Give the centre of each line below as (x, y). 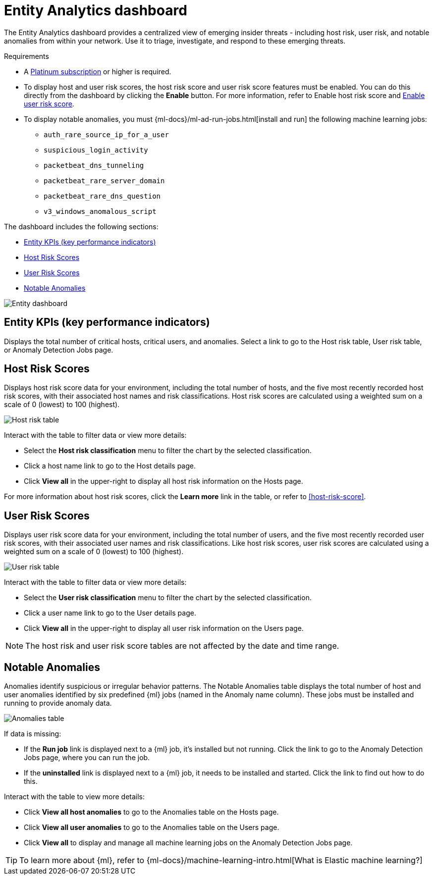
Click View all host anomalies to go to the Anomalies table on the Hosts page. (151, 812)
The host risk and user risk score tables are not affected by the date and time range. (182, 646)
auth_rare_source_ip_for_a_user (106, 134)
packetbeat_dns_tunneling (94, 165)
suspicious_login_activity (96, 150)
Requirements (27, 56)
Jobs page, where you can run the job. (87, 758)
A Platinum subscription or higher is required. (98, 71)
